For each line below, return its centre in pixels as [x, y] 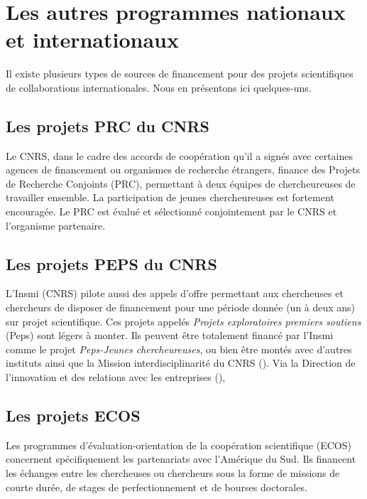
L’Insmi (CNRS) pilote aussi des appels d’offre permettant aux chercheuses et [175, 293]
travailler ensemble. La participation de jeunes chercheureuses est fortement [170, 197]
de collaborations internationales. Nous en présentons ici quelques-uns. [159, 87]
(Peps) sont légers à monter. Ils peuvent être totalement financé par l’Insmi [170, 335]
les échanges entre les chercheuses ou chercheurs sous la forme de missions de [173, 473]
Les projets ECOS [73, 415]
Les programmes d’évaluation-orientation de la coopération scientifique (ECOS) [179, 445]
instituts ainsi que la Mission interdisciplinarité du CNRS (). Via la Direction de [181, 363]
